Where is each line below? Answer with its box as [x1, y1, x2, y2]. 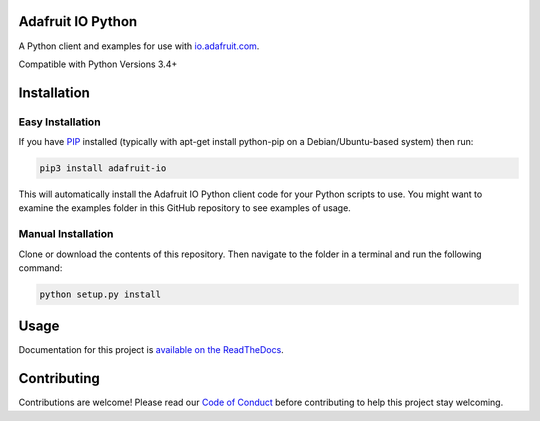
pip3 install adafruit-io [39, 163, 167, 174]
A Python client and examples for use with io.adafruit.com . [18, 40, 260, 52]
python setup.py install [39, 288, 162, 300]
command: [18, 261, 63, 274]
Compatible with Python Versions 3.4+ [18, 58, 178, 70]
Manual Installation [18, 227, 114, 241]
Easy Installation [18, 115, 101, 129]
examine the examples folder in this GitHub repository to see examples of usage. [18, 202, 352, 214]
